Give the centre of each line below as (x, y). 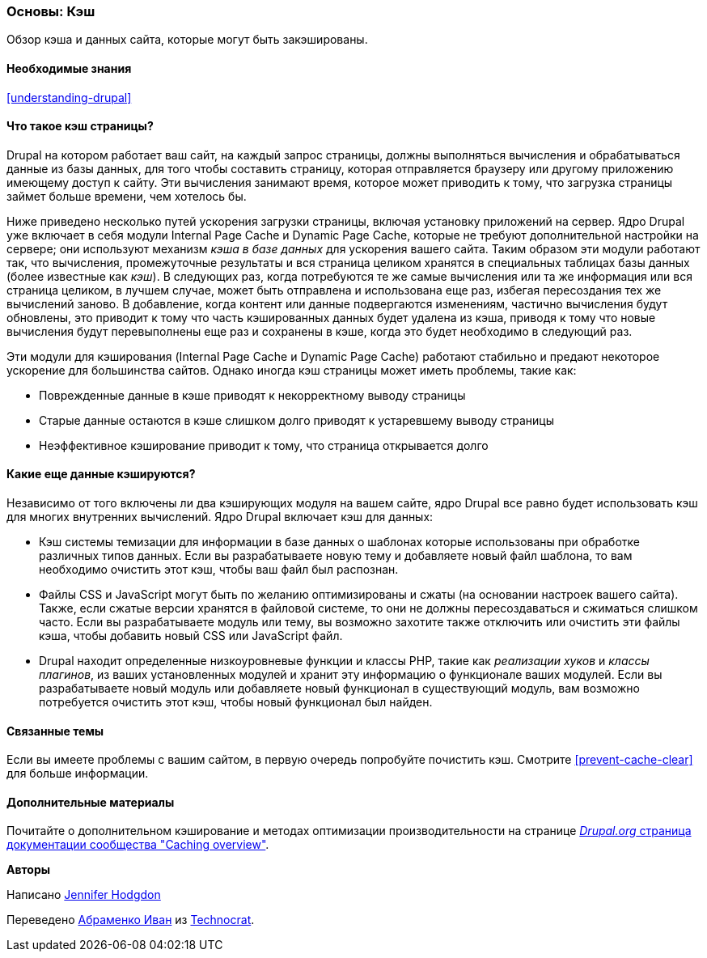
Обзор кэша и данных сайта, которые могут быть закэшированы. (187, 40)
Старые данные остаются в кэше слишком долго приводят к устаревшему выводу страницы (296, 420)
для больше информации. (78, 774)
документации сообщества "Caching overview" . (138, 845)
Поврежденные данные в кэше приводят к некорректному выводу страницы (252, 395)
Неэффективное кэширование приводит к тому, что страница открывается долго (264, 445)
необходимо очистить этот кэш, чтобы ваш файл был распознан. (219, 570)
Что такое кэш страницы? (80, 126)
